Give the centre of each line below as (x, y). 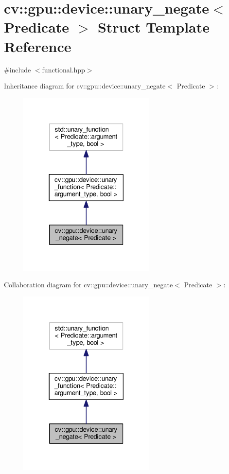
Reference (38, 46)
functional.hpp (63, 69)
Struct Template (154, 27)
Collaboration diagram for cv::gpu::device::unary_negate (88, 285)
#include (18, 69)
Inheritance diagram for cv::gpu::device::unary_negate (85, 86)
